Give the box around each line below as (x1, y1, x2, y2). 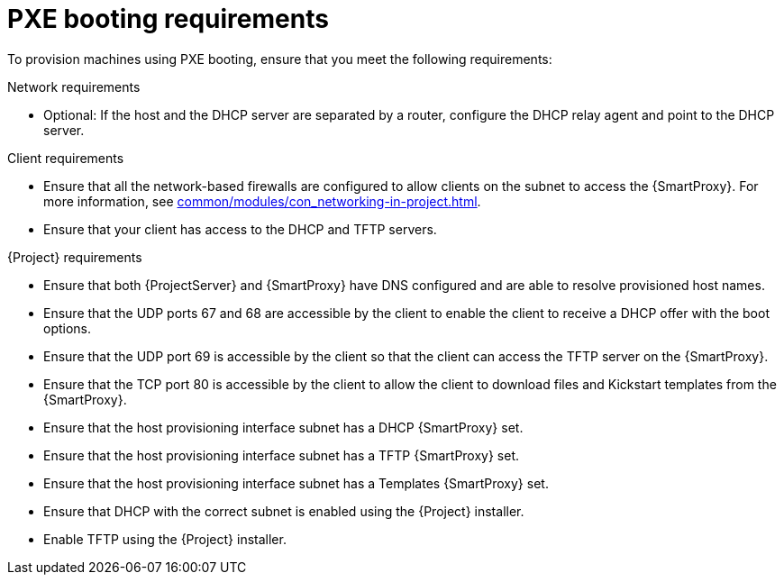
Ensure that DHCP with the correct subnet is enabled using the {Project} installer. (43, 503, 524, 519)
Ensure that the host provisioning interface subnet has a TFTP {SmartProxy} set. (43, 447, 520, 463)
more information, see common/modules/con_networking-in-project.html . (43, 193, 481, 209)
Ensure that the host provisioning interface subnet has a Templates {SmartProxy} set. (43, 475, 549, 491)
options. (43, 320, 92, 336)
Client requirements (7, 150, 124, 166)
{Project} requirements (7, 249, 142, 265)
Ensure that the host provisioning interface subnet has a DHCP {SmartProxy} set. (43, 419, 524, 435)
